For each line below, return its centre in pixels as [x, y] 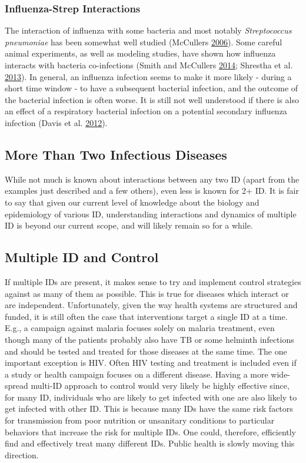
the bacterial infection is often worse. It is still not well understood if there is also [152, 99]
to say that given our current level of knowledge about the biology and [132, 202]
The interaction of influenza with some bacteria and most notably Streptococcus [148, 30]
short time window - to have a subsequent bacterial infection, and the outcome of [152, 88]
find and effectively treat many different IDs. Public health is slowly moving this [150, 443]
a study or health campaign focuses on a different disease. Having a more [137, 374]
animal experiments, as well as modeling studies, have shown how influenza [140, 53]
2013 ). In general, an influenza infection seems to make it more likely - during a [148, 76]
